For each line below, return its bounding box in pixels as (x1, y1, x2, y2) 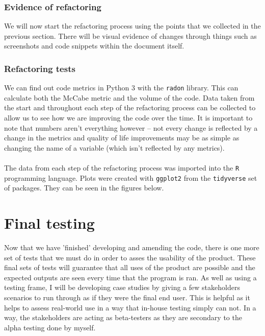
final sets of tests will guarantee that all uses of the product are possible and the (4, 262, 255, 273)
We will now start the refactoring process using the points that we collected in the (4, 20, 261, 31)
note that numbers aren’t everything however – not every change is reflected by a (4, 122, 258, 133)
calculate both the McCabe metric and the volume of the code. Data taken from (4, 92, 255, 103)
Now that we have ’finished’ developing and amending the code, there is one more (4, 242, 259, 253)
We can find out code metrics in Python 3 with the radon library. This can (4, 82, 238, 93)
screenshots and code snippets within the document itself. (4, 40, 184, 51)
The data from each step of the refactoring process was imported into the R (4, 162, 240, 173)
